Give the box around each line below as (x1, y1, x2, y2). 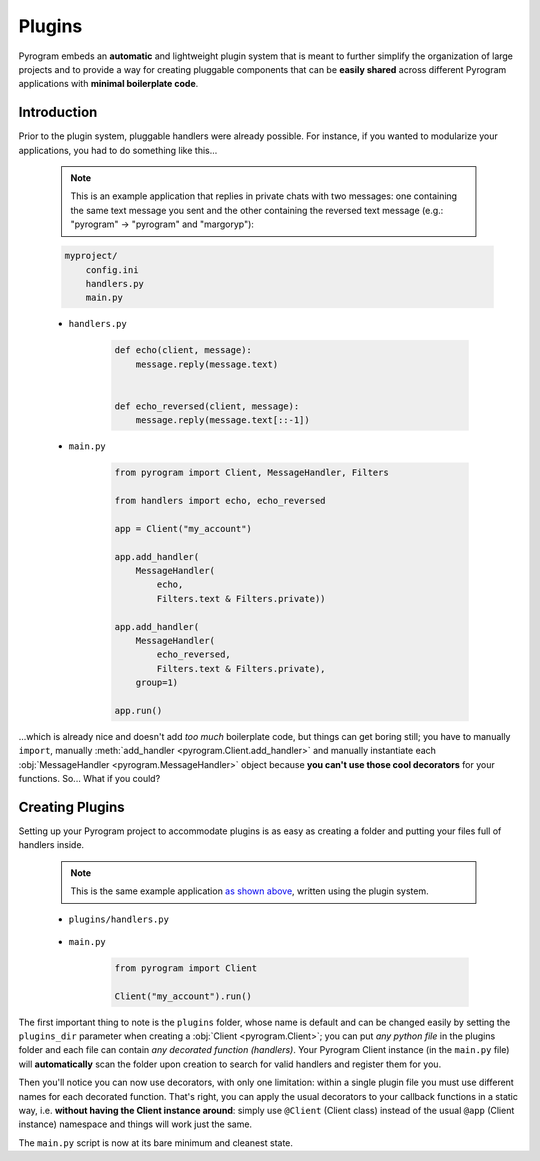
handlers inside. (18, 839, 85, 851)
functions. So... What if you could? (18, 773, 161, 785)
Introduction (18, 104, 98, 121)
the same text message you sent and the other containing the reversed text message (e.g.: (70, 204, 444, 216)
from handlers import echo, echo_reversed (114, 495, 326, 507)
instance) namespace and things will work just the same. (18, 1118, 253, 1130)
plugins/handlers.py (68, 913, 170, 925)
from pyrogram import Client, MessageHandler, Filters (114, 467, 389, 479)
